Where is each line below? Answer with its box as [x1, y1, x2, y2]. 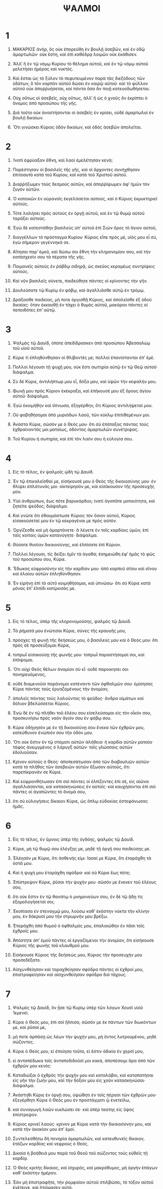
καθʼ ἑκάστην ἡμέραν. [12, 1170, 58, 1175]
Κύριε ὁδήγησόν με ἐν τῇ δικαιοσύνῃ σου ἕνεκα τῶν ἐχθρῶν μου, [12, 724, 145, 730]
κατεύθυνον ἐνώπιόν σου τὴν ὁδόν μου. [12, 730, 93, 735]
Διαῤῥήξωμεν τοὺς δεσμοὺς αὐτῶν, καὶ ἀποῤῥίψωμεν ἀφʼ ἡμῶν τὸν [12, 181, 150, 187]
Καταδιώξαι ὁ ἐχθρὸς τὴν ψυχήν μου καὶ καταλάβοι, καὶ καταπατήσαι [12, 1072, 154, 1078]
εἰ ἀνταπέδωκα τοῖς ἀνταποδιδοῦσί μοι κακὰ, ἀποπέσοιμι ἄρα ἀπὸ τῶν [12, 1058, 155, 1063]
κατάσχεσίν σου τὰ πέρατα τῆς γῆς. [12, 254, 85, 260]
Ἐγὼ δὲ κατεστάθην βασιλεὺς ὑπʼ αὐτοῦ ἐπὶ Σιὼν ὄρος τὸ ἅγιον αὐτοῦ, [12, 225, 157, 230]
